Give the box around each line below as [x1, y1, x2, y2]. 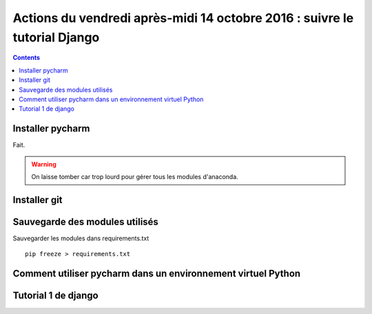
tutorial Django [12, 30, 100, 45]
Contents [12, 54, 41, 62]
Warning [31, 160, 56, 168]
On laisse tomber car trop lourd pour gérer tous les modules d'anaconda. [31, 172, 239, 180]
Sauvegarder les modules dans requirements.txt [12, 234, 149, 242]
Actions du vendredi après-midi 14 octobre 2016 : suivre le [12, 10, 354, 25]
